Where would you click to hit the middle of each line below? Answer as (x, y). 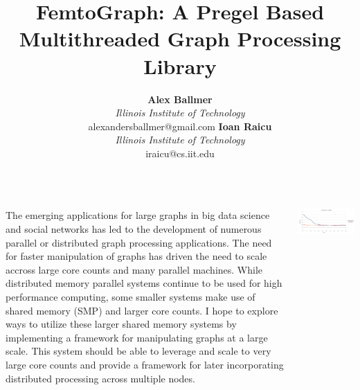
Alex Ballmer (180, 99)
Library (180, 65)
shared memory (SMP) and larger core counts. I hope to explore (142, 310)
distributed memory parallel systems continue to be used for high (144, 283)
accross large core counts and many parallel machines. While (134, 269)
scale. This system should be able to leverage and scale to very (138, 351)
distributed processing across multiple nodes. (100, 378)
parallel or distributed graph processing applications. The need (139, 242)
